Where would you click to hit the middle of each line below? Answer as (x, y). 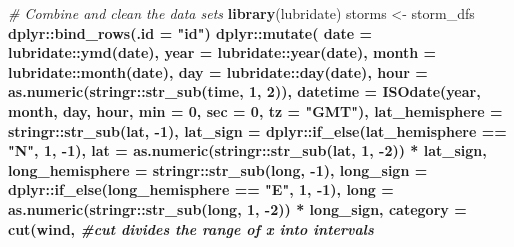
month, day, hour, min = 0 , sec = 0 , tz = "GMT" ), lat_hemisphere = (255, 110)
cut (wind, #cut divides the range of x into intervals (191, 228)
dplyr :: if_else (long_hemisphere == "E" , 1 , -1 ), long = (201, 189)
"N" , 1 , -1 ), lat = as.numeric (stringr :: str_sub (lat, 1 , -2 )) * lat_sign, (247, 150)
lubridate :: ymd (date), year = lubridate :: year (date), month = (222, 52)
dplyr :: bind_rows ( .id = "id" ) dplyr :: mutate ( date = (190, 32)
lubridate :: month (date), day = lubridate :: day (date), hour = (218, 71)
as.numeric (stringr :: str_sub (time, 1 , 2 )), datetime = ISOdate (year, (244, 91)
